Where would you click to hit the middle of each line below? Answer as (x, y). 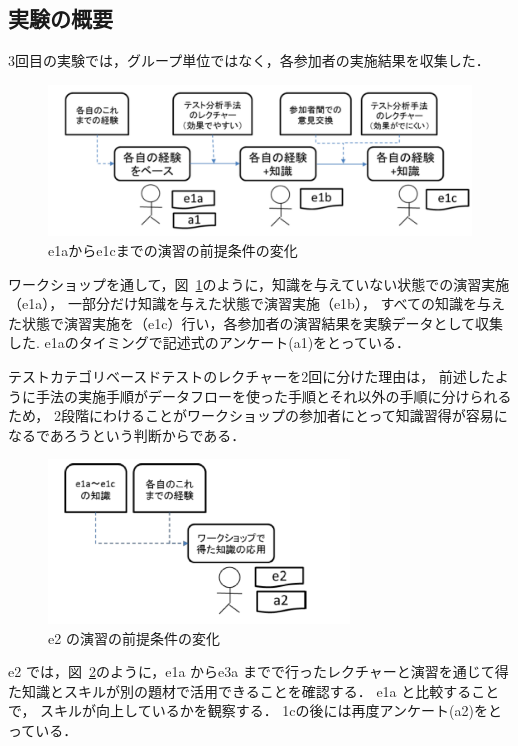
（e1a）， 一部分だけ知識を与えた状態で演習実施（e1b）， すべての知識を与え (256, 303)
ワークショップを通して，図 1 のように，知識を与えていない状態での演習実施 (259, 283)
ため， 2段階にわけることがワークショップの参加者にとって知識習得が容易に (258, 415)
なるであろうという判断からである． (127, 434)
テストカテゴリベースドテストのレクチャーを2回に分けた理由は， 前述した (251, 375)
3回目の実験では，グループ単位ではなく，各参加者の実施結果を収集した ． (249, 60)
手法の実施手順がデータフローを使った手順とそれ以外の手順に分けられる (273, 395)
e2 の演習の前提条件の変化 (134, 637)
